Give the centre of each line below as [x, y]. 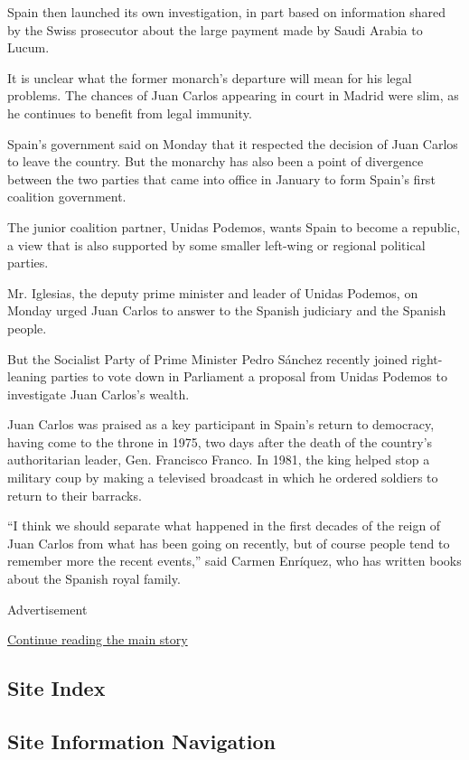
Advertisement [47, 609]
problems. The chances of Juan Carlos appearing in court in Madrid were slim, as [233, 95]
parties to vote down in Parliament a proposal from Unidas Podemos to [249, 376]
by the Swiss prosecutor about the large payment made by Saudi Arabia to [215, 29]
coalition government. [67, 197]
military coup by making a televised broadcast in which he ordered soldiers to [223, 478]
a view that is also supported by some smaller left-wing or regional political [216, 244]
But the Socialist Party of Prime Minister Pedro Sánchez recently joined [207, 358]
